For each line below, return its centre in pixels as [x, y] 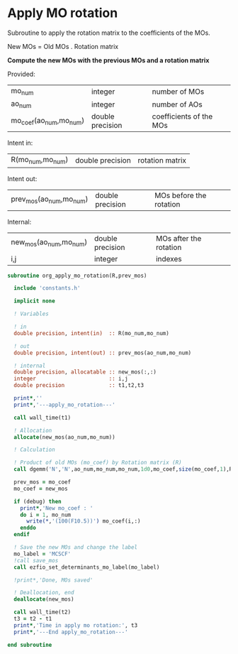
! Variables [32, 314]
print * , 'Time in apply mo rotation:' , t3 [76, 625]
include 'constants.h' [47, 288]
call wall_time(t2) [42, 612]
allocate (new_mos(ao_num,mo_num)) [64, 437]
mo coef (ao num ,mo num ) [48, 121]
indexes [169, 258]
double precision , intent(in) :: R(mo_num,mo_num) [92, 333]
